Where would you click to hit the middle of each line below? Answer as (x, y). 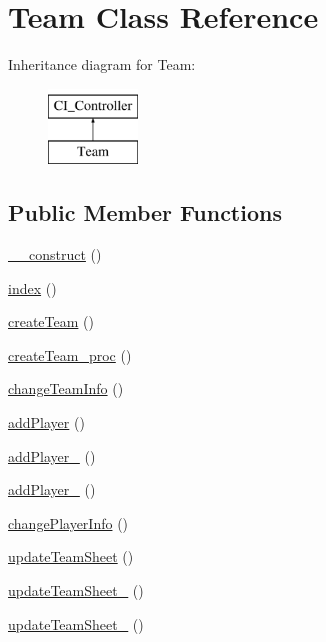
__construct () (55, 254)
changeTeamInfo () (66, 388)
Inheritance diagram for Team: (102, 64)
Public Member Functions (145, 212)
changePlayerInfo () (68, 522)
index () (32, 287)
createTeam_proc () (70, 354)
